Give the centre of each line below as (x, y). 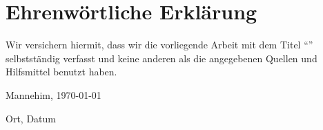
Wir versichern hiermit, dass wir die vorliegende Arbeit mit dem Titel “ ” (159, 45)
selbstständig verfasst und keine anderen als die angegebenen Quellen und (161, 58)
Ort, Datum (31, 118)
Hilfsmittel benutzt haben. (61, 72)
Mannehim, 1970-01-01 (53, 94)
